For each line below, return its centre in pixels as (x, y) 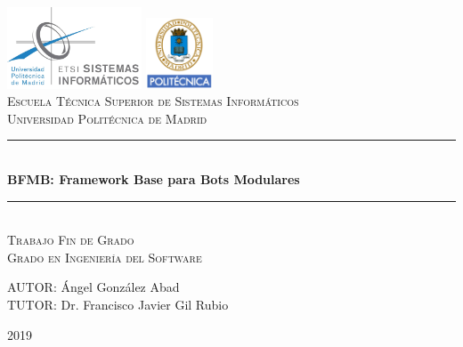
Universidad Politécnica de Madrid (107, 118)
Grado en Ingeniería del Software (105, 257)
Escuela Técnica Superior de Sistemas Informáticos (153, 101)
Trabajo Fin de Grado (71, 240)
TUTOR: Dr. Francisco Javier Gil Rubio (118, 305)
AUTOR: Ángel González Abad (93, 287)
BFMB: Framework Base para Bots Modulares (154, 179)
